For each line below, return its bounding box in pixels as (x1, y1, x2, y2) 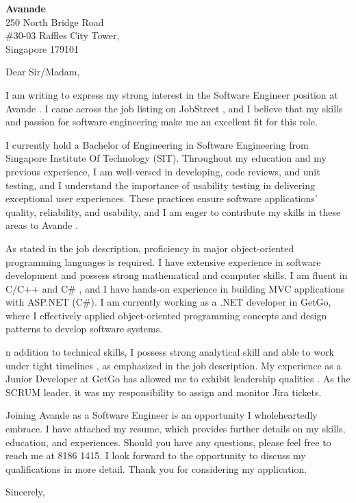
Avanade (5, 1, 46, 15)
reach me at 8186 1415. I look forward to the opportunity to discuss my (5, 448, 306, 463)
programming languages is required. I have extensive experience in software (5, 254, 321, 269)
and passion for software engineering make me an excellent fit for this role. (5, 114, 318, 129)
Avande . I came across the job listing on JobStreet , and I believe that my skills (5, 101, 343, 115)
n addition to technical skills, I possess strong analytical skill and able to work (5, 345, 334, 359)
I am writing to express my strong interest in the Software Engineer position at (5, 87, 338, 101)
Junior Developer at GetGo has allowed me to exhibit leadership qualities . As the (5, 371, 351, 386)
